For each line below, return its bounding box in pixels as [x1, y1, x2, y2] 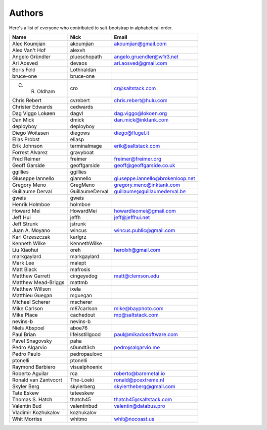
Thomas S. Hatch [12, 396, 52, 403]
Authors [9, 7, 44, 18]
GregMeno [70, 181, 95, 188]
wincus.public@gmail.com [114, 227, 176, 234]
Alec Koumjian [12, 40, 45, 47]
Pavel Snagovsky [12, 337, 52, 344]
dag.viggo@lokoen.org [114, 109, 167, 116]
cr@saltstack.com [114, 85, 156, 92]
